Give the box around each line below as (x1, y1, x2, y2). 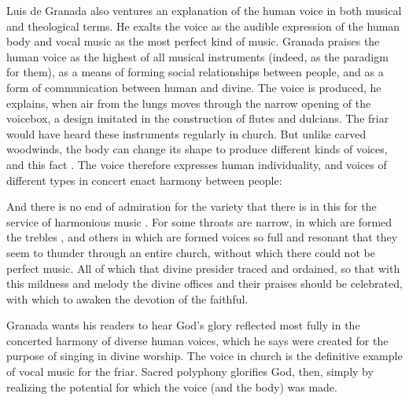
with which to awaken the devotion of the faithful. (6, 290, 249, 307)
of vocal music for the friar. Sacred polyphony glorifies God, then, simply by (6, 363, 374, 380)
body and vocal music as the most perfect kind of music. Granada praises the (6, 33, 380, 50)
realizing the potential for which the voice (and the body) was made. (6, 378, 337, 395)
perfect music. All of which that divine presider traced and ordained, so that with (6, 259, 400, 276)
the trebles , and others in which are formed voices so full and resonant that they (6, 229, 398, 245)
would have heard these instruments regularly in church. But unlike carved (6, 125, 367, 142)
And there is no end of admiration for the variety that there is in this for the (6, 198, 377, 215)
